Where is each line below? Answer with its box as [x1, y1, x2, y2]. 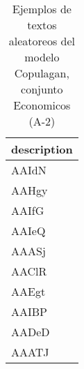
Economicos [13, 97, 71, 113]
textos [27, 17, 57, 33]
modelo [24, 49, 60, 65]
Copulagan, [14, 65, 69, 81]
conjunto [21, 81, 63, 97]
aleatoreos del [8, 33, 75, 49]
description [11, 141, 73, 157]
